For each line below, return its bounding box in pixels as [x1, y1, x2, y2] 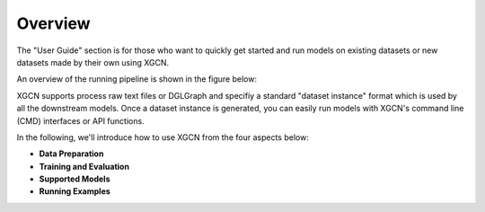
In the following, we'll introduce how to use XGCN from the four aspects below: [16, 131, 309, 143]
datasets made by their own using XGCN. [16, 57, 170, 67]
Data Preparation [39, 148, 104, 159]
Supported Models [39, 173, 110, 184]
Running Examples [39, 186, 111, 197]
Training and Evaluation [39, 161, 130, 172]
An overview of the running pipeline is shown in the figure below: [16, 74, 258, 84]
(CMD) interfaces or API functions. [16, 115, 145, 126]
